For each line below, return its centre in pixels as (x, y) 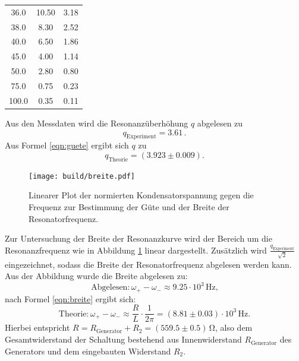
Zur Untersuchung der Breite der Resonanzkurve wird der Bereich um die (139, 238)
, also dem (234, 327)
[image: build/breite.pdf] (82, 176)
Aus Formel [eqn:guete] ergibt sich (67, 145)
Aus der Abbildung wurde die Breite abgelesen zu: (96, 276)
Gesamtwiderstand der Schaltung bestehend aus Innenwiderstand (123, 339)
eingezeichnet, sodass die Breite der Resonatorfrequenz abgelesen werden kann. (148, 264)
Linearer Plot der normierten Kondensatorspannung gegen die (141, 195)
